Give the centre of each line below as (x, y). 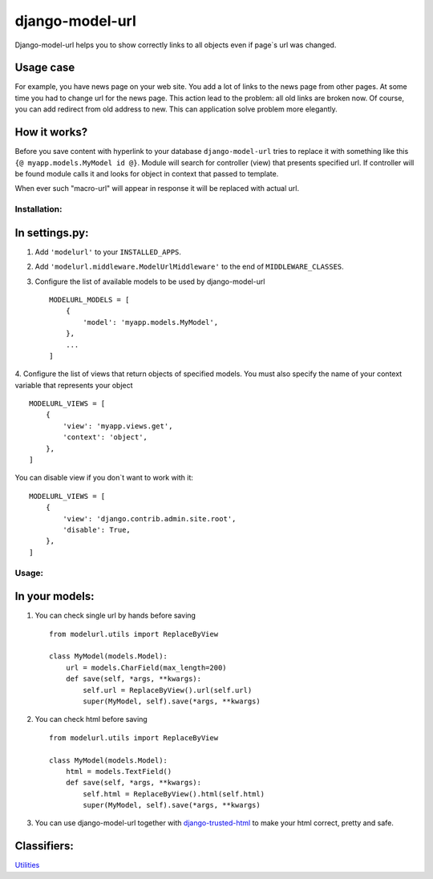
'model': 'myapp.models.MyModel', (151, 322)
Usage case (45, 68)
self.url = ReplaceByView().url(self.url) (168, 690)
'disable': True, (97, 530)
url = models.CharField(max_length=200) (146, 667)
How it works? (51, 132)
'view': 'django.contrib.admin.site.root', (150, 518)
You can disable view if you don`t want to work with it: (104, 478)
